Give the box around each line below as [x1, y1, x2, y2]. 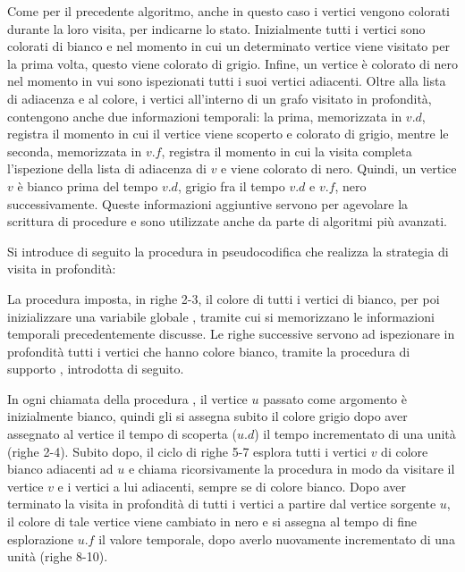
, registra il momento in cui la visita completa [161, 141, 412, 160]
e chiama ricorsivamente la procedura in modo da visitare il [128, 459, 455, 478]
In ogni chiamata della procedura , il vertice [7, 389, 248, 408]
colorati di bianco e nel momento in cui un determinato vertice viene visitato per [7, 37, 450, 55]
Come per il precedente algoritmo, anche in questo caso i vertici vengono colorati [7, 2, 450, 20]
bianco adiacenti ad [7, 459, 114, 478]
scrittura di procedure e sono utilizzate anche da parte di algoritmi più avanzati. [7, 212, 447, 231]
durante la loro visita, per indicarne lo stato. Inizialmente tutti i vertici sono [7, 19, 426, 38]
